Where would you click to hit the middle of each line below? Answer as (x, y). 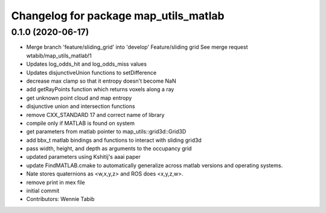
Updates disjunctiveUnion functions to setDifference (91, 72)
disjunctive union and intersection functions (81, 106)
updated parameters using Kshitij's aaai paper (84, 157)
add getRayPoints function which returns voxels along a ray (100, 89)
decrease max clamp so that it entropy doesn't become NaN (101, 81)
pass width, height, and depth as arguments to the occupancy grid (109, 148)
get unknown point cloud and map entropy (79, 98)
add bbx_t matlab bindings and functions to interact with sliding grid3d (114, 140)
